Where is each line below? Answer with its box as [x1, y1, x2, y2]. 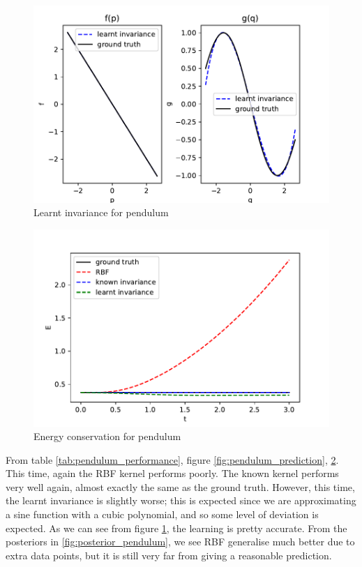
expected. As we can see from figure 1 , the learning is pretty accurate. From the [6, 520, 347, 535]
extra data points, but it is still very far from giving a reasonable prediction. [6, 547, 332, 562]
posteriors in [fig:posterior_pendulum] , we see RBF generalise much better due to [6, 534, 355, 549]
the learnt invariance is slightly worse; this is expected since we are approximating [6, 493, 356, 508]
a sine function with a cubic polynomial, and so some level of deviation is [6, 507, 319, 522]
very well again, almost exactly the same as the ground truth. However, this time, [6, 479, 355, 494]
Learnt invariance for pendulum [33, 205, 169, 220]
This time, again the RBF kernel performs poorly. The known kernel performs [6, 466, 339, 481]
